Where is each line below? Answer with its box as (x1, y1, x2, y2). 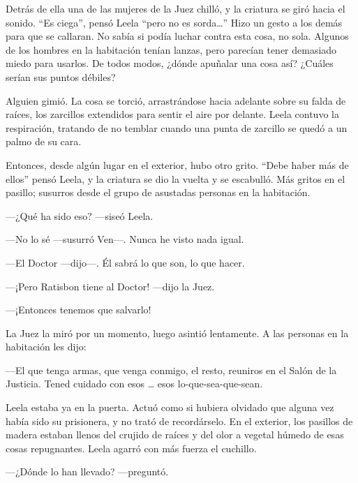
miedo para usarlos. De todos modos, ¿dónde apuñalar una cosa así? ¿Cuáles (6, 56, 334, 70)
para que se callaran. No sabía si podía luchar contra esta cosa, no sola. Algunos (6, 29, 349, 43)
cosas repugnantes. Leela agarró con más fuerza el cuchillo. (6, 440, 257, 455)
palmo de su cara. (6, 134, 82, 149)
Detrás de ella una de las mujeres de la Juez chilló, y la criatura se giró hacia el (6, 1, 345, 15)
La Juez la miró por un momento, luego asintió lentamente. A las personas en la (6, 325, 349, 340)
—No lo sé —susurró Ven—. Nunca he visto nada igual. (6, 232, 244, 246)
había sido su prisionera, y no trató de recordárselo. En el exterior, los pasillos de (6, 413, 353, 428)
